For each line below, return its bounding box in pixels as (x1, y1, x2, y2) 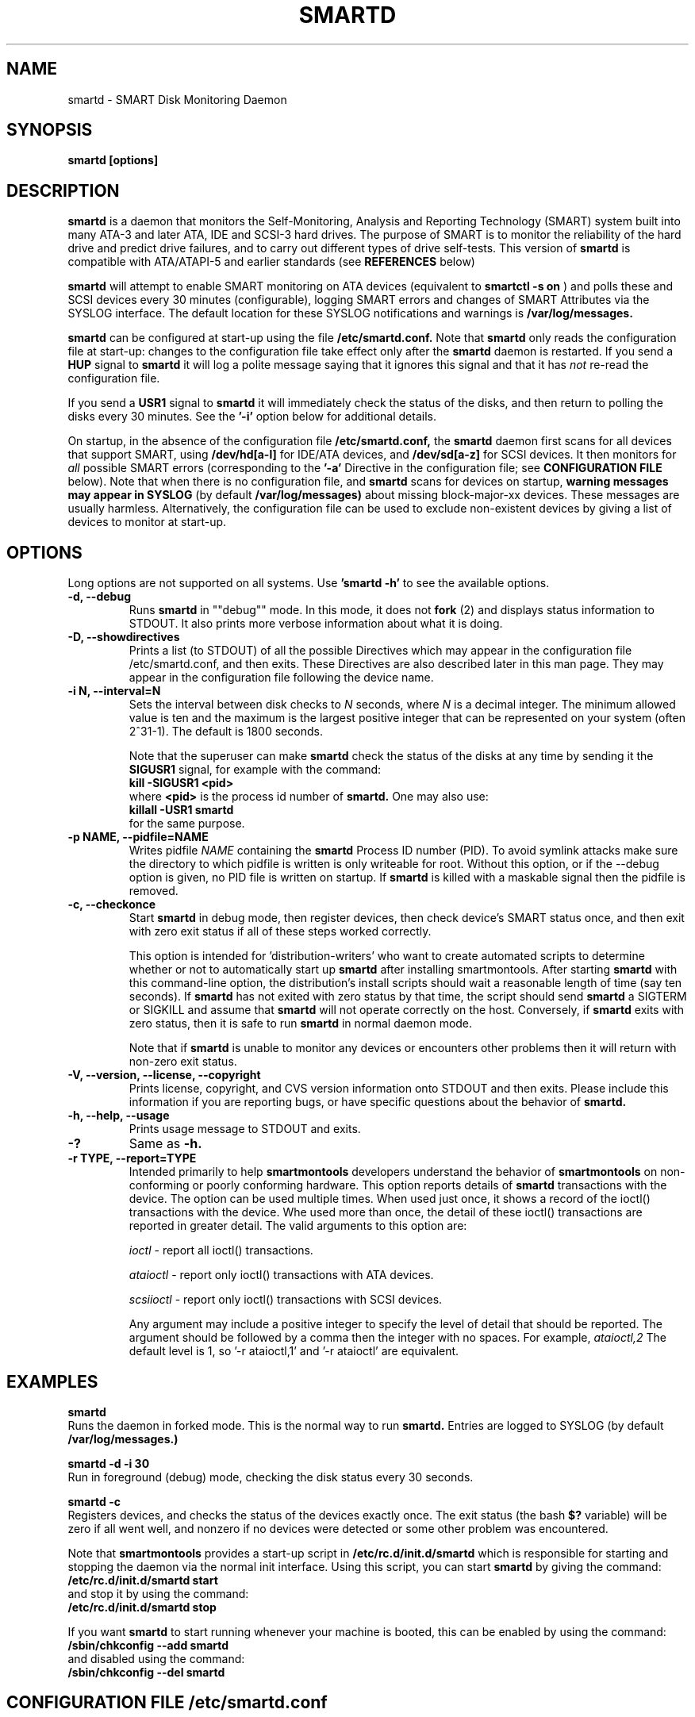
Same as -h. (129, 1135, 202, 1152)
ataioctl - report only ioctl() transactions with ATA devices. (129, 1268, 434, 1282)
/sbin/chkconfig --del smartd (67, 1665, 225, 1679)
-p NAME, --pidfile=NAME (67, 830, 209, 844)
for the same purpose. (129, 816, 245, 831)
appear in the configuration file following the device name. (129, 670, 434, 685)
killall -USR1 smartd (129, 803, 234, 817)
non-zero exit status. (129, 1054, 237, 1069)
